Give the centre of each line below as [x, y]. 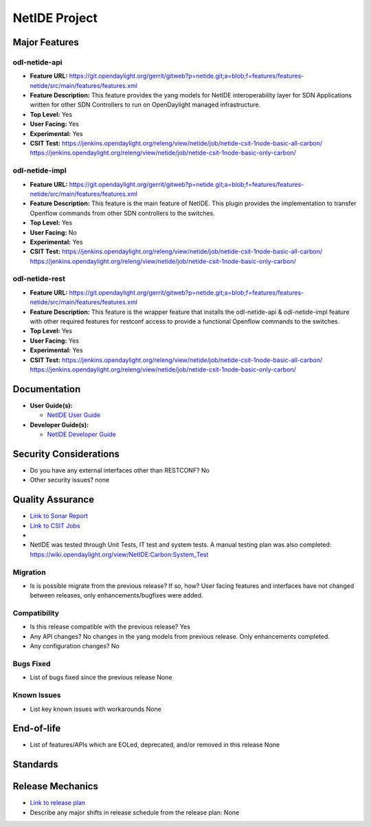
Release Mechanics [56, 786]
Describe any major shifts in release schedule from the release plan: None [135, 812]
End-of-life [37, 728]
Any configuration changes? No [75, 646]
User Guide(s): [51, 405]
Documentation [47, 389]
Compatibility [36, 613]
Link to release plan [58, 803]
